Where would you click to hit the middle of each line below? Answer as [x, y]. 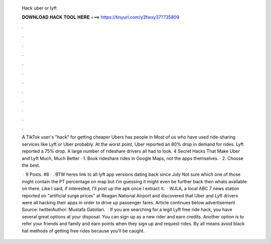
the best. [31, 165]
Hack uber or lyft [39, 8]
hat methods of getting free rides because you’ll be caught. [83, 230]
